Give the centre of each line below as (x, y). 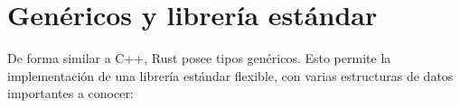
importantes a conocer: (70, 93)
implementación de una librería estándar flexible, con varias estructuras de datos (230, 75)
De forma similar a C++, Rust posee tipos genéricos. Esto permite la (199, 58)
